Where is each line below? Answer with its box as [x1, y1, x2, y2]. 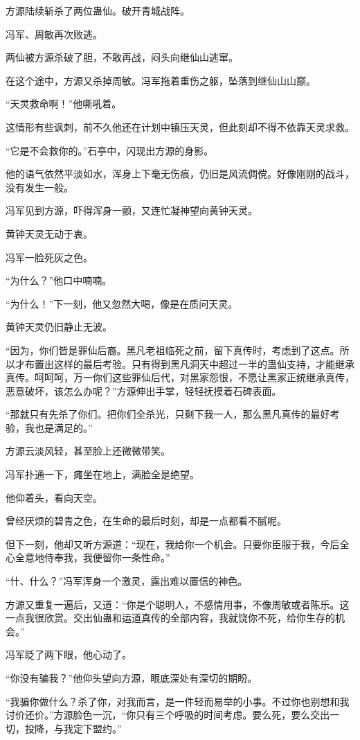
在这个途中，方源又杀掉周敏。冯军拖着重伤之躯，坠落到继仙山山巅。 [6, 73, 316, 87]
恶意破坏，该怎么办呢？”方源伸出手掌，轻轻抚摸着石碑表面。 [6, 383, 282, 398]
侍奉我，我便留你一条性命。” [44, 550, 170, 565]
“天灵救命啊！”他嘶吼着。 [6, 96, 122, 111]
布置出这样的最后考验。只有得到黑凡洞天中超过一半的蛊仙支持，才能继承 [24, 356, 354, 371]
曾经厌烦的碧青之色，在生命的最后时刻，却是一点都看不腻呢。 [6, 513, 287, 528]
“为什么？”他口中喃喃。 [6, 273, 112, 288]
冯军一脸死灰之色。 [6, 249, 93, 264]
